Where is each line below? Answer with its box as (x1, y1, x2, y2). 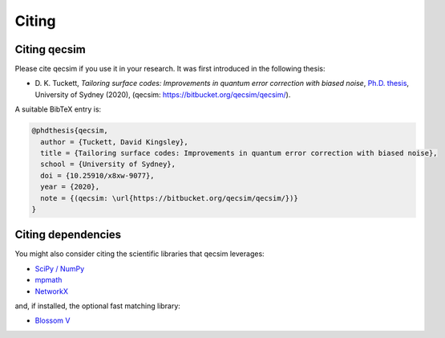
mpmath (34, 275, 63, 285)
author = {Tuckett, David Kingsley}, (40, 137, 188, 146)
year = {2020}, (40, 182, 100, 192)
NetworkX (34, 286, 68, 296)
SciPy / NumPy (34, 263, 84, 273)
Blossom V (34, 316, 71, 325)
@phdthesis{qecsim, (31, 126, 108, 136)
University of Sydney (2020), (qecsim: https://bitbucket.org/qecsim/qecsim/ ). (34, 89, 291, 100)
